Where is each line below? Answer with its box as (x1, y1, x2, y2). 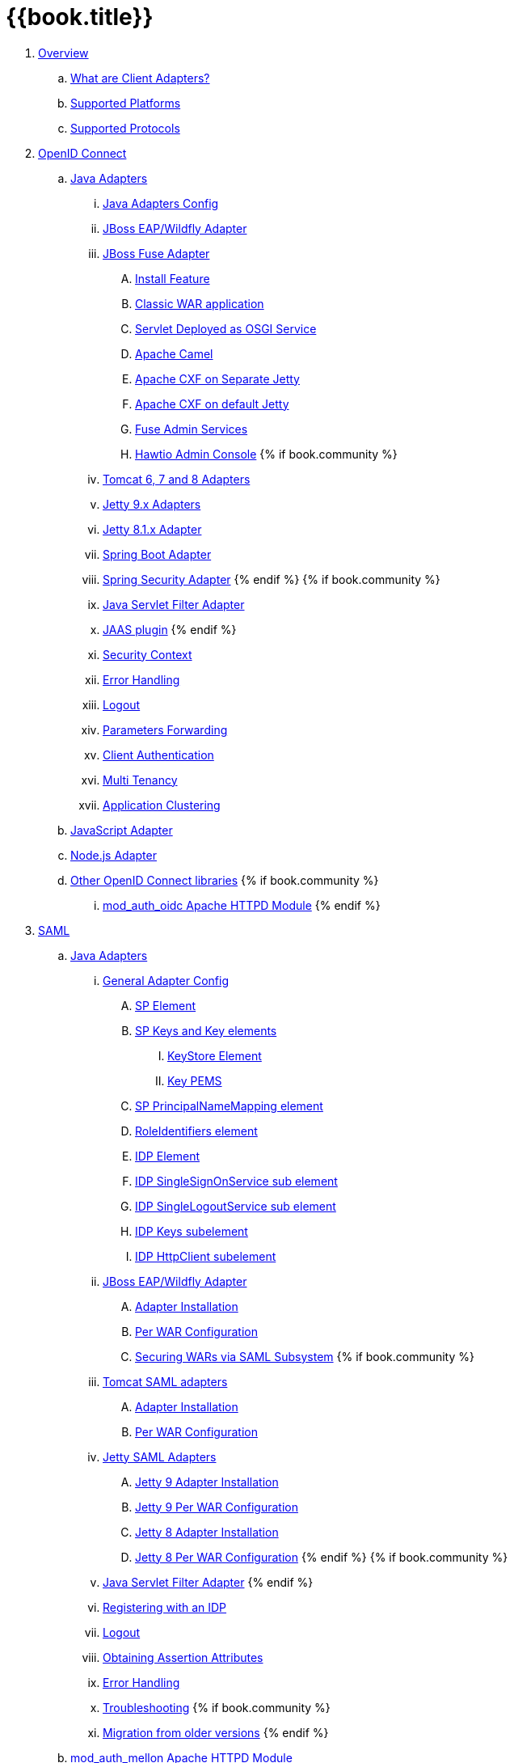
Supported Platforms (70, 95, 181, 110)
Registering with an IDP (103, 1600, 227, 1614)
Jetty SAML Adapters (103, 1449, 217, 1464)
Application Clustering (103, 797, 221, 812)
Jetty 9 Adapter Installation (135, 1474, 279, 1489)
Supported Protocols (70, 120, 180, 135)
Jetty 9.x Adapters (103, 497, 201, 511)
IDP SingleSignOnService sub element (135, 1173, 338, 1188)
